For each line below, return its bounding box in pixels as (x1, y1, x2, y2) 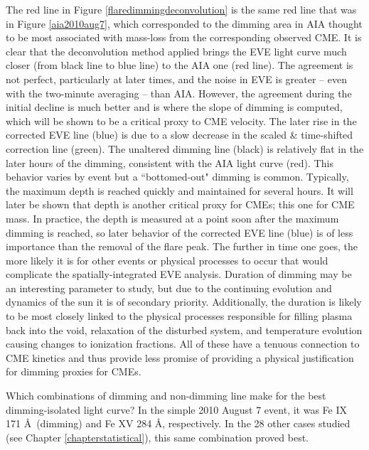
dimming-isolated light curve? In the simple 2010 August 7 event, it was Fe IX (6, 402, 347, 417)
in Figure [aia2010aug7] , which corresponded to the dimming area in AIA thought (6, 16, 363, 31)
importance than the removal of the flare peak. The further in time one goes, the (6, 239, 358, 254)
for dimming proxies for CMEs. (6, 364, 141, 379)
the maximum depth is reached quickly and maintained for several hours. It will (6, 183, 353, 198)
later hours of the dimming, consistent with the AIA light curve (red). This (6, 155, 333, 170)
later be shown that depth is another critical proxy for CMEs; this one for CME (6, 197, 355, 212)
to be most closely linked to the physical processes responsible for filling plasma (6, 309, 353, 323)
